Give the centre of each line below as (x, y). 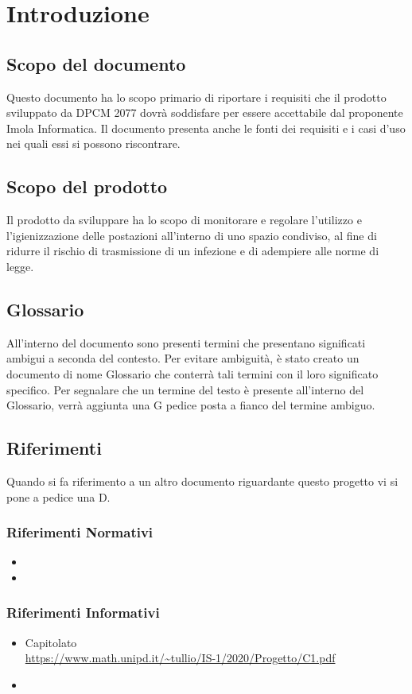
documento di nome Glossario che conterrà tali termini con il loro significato (192, 373)
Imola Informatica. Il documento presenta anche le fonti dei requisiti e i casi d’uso (206, 128)
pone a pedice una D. (58, 496)
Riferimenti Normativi (80, 532)
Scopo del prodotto (87, 186)
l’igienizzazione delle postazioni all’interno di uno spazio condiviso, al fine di (192, 235)
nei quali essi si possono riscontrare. (93, 143)
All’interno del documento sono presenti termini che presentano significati (186, 342)
